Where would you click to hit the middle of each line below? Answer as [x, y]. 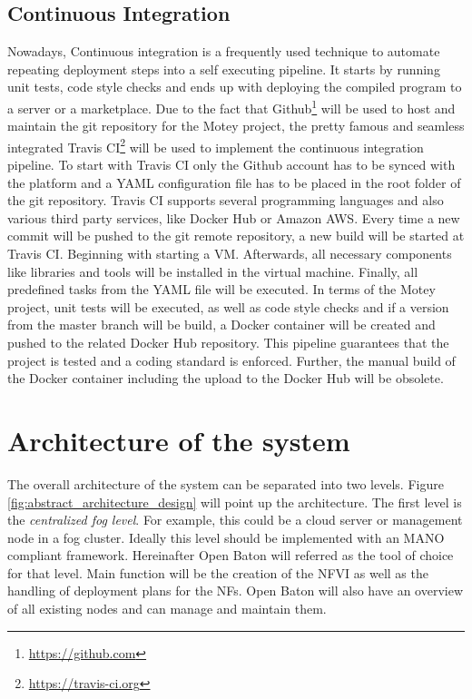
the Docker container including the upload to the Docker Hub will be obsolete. [226, 378]
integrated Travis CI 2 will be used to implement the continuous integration [216, 145]
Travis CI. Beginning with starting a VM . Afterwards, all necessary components [230, 254]
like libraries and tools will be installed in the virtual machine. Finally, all [213, 271]
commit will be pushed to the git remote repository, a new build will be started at [236, 236]
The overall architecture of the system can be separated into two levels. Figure [226, 483]
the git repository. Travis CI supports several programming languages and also [226, 200]
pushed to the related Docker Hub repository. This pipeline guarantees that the [228, 343]
